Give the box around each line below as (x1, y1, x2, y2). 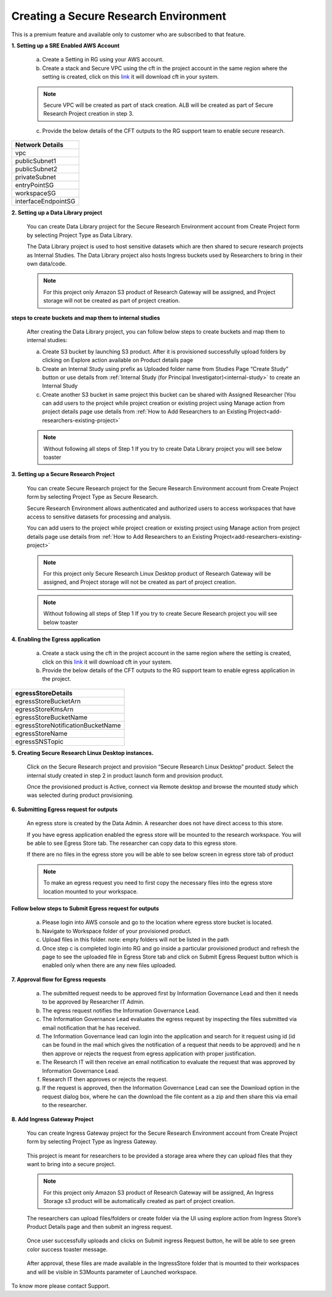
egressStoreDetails (15, 689, 73, 697)
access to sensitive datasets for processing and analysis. (26, 513, 172, 520)
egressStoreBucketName (15, 713, 88, 721)
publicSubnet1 (15, 157, 57, 165)
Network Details (15, 141, 64, 149)
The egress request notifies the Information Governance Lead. (42, 1006, 200, 1014)
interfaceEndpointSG (15, 197, 76, 206)
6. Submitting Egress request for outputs (11, 805, 118, 813)
